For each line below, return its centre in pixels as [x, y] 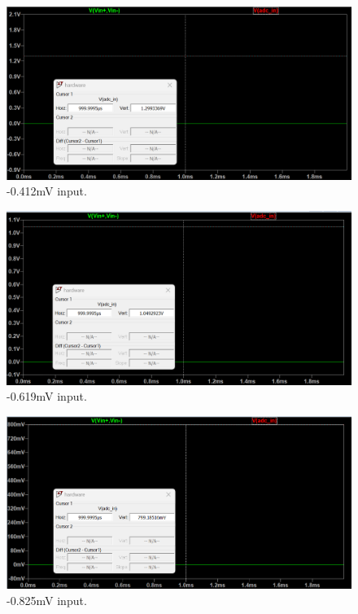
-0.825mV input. [47, 600]
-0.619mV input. [47, 396]
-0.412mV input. [47, 191]
